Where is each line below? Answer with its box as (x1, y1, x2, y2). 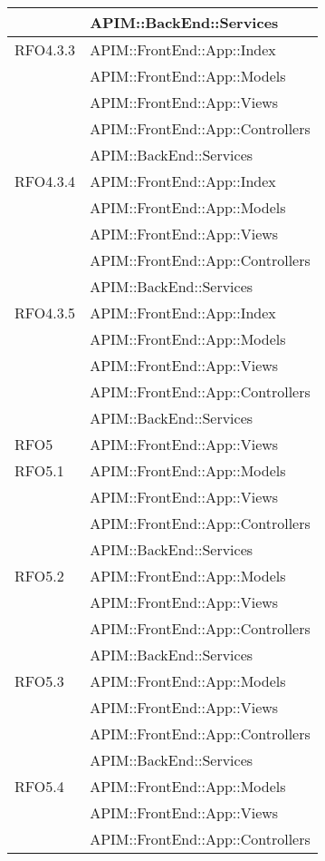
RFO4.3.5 (14, 302, 76, 323)
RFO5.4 (14, 776, 64, 797)
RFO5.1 (14, 460, 64, 481)
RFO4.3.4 (14, 171, 76, 191)
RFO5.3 (14, 670, 64, 691)
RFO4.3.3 (14, 39, 76, 60)
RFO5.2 (14, 565, 64, 586)
